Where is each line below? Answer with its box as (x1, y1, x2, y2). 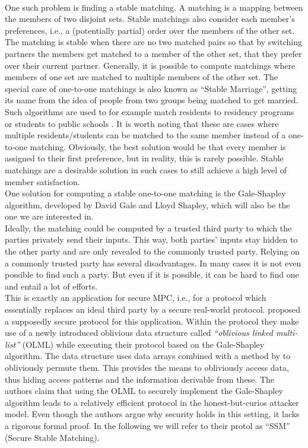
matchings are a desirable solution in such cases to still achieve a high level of (5, 163, 287, 176)
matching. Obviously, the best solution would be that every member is (30, 140, 286, 152)
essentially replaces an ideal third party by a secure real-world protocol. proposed (5, 303, 301, 316)
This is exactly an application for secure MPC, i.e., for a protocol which (5, 291, 266, 304)
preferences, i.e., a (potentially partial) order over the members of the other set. (5, 24, 295, 36)
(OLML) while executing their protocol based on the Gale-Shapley (22, 338, 265, 350)
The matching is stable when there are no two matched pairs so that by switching (5, 36, 302, 48)
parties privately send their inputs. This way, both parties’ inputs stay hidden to (5, 233, 298, 246)
